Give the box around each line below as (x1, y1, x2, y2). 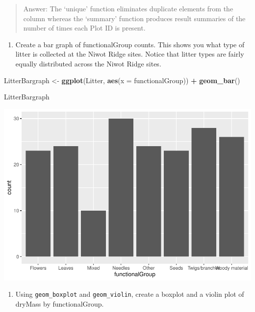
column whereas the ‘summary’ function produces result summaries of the (23, 13, 246, 23)
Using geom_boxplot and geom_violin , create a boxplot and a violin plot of (15, 289, 244, 299)
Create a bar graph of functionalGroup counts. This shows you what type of (15, 39, 245, 49)
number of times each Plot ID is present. (23, 23, 146, 33)
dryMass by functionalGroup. (15, 298, 104, 309)
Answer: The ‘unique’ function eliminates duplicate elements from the (23, 3, 233, 13)
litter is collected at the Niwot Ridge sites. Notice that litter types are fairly (15, 49, 244, 59)
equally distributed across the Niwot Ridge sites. (15, 58, 161, 68)
